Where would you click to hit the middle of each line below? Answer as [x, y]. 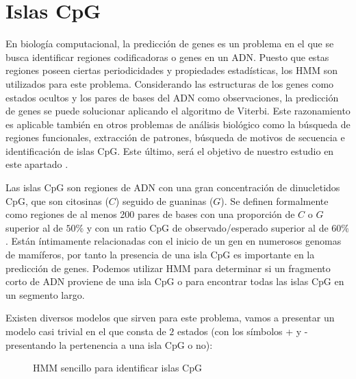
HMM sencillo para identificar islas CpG [117, 368]
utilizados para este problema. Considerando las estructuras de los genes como [170, 83]
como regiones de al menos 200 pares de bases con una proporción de [150, 214]
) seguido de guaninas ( [164, 200]
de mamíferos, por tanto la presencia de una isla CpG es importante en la [160, 255]
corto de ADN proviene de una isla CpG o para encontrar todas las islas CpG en [175, 281]
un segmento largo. [45, 294]
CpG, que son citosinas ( [57, 200]
